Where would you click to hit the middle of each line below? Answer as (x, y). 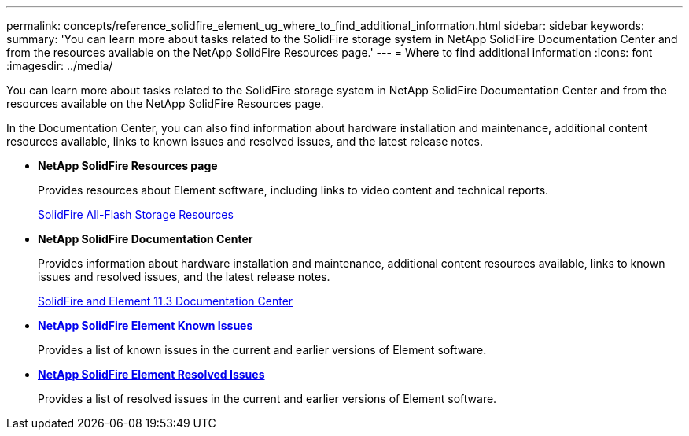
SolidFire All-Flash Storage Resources (136, 214)
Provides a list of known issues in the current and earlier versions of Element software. (262, 350)
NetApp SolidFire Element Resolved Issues (151, 374)
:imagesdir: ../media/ (60, 66)
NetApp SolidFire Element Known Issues (146, 325)
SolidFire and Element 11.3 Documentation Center (166, 301)
